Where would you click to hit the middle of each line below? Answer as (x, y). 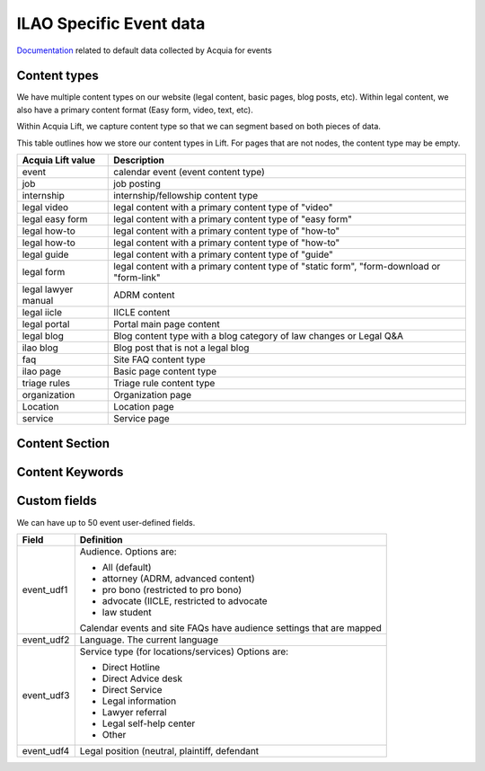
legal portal (46, 324)
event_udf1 (45, 589)
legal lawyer (48, 289)
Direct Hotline (131, 667)
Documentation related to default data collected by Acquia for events (145, 50)
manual (38, 301)
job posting (137, 184)
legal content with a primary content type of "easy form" (233, 219)
